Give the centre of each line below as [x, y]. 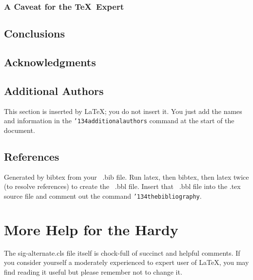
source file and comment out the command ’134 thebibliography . [103, 196]
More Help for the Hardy [91, 229]
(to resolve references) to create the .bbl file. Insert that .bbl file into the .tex [122, 186]
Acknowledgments [50, 62]
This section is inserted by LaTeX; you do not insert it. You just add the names [123, 111]
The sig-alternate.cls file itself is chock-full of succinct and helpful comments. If [122, 252]
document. [19, 130]
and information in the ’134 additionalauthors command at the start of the [119, 121]
